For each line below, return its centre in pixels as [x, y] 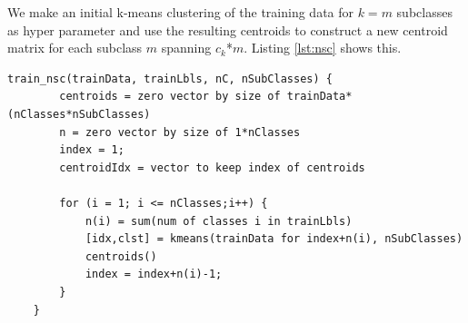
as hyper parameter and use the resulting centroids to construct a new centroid [228, 29]
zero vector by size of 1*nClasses [193, 132]
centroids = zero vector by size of [170, 97]
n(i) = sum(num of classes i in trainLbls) [219, 221]
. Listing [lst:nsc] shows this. [323, 48]
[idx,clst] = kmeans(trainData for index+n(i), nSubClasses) [274, 239]
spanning [186, 48]
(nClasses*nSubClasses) [79, 114]
